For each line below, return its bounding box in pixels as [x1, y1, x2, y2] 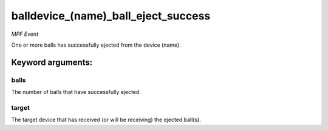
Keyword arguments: [11, 57, 93, 67]
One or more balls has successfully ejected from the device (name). [11, 41, 182, 49]
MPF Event [11, 30, 39, 38]
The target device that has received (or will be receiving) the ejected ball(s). [11, 116, 202, 124]
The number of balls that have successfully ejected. [11, 89, 141, 96]
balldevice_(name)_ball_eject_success [11, 9, 211, 22]
